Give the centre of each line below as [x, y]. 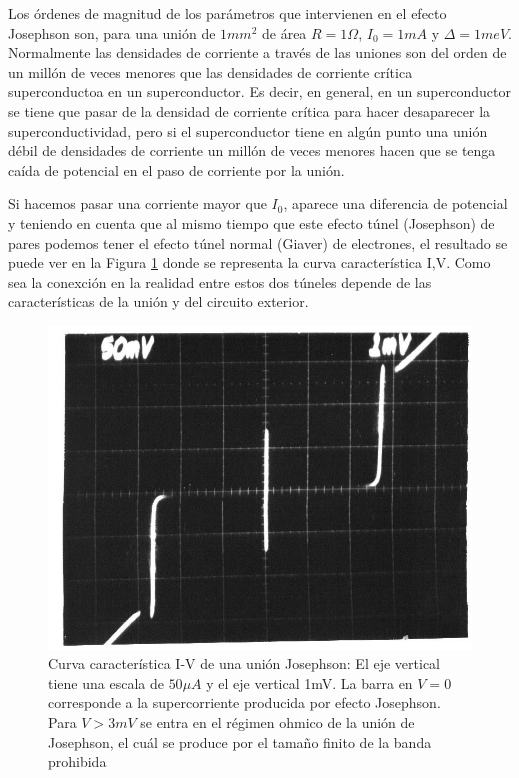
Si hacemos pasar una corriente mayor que [137, 203]
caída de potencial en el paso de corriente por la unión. [176, 169]
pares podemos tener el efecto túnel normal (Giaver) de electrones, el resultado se [258, 242]
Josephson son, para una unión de [112, 32]
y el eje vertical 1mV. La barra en [309, 682]
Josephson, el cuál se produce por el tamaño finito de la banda [240, 741]
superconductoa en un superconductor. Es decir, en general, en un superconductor [259, 91]
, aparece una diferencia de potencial [395, 203]
